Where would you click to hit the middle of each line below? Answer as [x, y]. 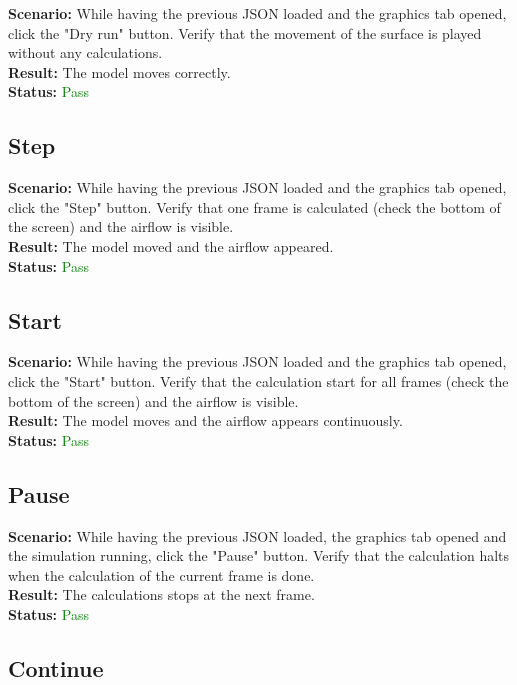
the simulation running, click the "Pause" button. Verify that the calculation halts [259, 555]
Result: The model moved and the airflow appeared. [171, 245]
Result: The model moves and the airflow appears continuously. [205, 420]
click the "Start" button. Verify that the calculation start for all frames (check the [258, 380]
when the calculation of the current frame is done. [161, 574]
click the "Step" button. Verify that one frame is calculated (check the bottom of [254, 206]
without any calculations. [85, 52]
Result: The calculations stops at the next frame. [161, 594]
